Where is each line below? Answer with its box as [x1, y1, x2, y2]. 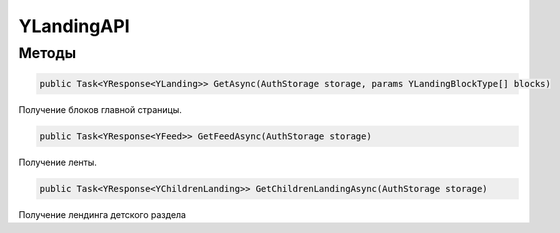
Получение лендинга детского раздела [18, 208, 187, 220]
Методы [18, 44, 77, 62]
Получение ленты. [18, 156, 97, 168]
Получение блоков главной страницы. [18, 103, 182, 115]
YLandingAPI [18, 15, 130, 37]
